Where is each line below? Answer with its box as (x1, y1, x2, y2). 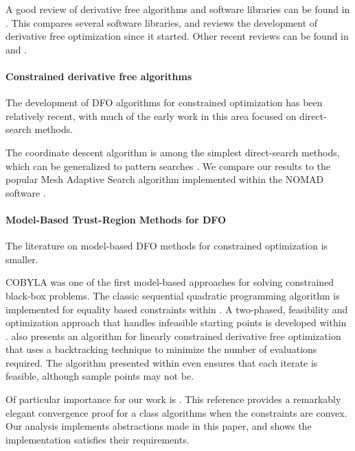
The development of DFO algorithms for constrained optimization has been (5, 95, 323, 110)
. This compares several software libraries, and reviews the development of (5, 15, 318, 29)
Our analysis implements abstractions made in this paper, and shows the (5, 419, 312, 433)
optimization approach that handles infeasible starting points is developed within (5, 315, 347, 330)
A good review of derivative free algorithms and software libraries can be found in (5, 2, 350, 16)
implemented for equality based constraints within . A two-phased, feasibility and (5, 302, 348, 316)
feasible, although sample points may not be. (5, 369, 194, 383)
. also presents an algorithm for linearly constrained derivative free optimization (5, 328, 341, 343)
